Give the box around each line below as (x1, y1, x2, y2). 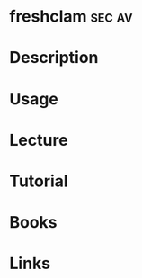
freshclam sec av (9, 6, 133, 27)
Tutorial (9, 171, 69, 191)
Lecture (9, 130, 69, 150)
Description (9, 48, 99, 68)
